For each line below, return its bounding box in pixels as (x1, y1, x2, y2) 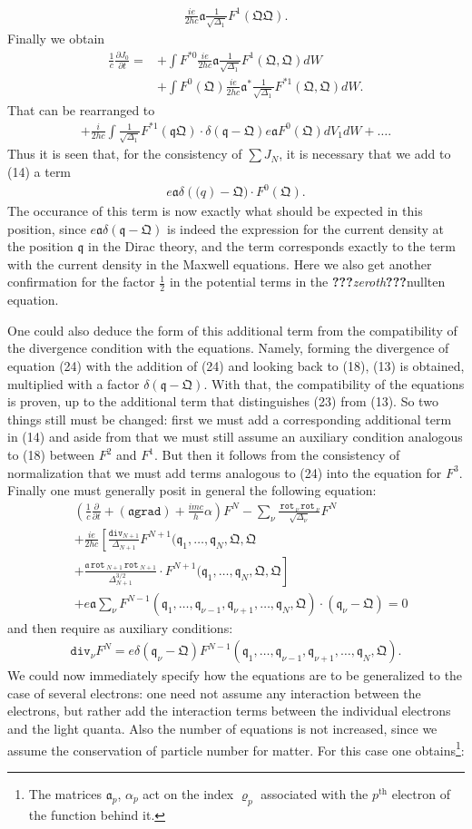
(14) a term (7, 161, 72, 180)
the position (7, 237, 74, 256)
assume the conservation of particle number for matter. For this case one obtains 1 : (7, 737, 465, 759)
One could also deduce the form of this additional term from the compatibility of (7, 320, 457, 339)
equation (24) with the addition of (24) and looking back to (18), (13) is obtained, (7, 356, 465, 375)
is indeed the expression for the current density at (167, 219, 444, 238)
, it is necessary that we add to (279, 144, 451, 163)
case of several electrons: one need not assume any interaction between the (7, 683, 421, 702)
